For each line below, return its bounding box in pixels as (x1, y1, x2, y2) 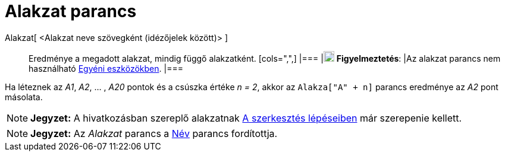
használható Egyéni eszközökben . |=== (29, 63, 183, 74)
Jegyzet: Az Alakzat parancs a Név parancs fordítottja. (30, 127, 278, 139)
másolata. (5, 91, 43, 102)
